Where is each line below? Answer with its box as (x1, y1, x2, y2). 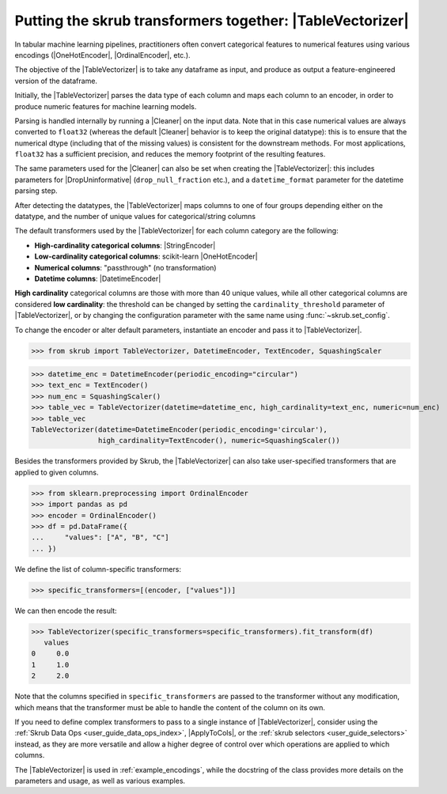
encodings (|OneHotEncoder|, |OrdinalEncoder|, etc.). (14, 50, 191, 59)
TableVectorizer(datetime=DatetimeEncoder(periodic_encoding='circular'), (31, 425, 328, 434)
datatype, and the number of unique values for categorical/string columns (14, 212, 256, 221)
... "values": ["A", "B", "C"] (31, 533, 169, 542)
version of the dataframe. (14, 76, 98, 85)
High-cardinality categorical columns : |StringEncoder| (34, 240, 216, 250)
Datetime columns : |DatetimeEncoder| (34, 274, 161, 283)
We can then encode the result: (14, 606, 118, 615)
